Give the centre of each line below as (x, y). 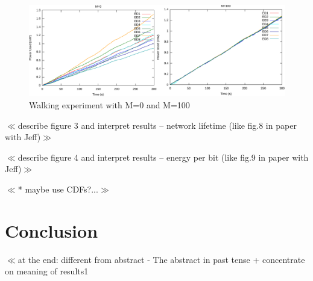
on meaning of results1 (47, 271)
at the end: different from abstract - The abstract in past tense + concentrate (161, 259)
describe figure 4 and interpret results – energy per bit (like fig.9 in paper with (163, 157)
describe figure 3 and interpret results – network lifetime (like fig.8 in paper (157, 125)
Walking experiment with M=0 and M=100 (109, 104)
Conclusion (52, 230)
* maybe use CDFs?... (58, 189)
